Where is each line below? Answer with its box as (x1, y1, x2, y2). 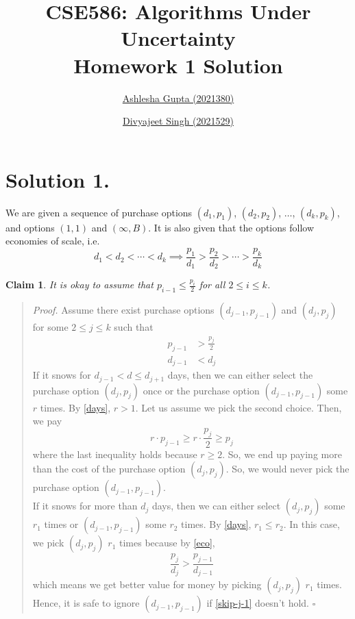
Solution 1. (5, 165, 110, 193)
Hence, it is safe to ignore (32, 596, 140, 610)
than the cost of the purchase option (32, 462, 186, 476)
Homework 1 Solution (73, 51, 283, 79)
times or (44, 517, 79, 531)
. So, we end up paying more (222, 446, 342, 461)
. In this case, (283, 517, 340, 531)
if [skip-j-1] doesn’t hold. (206, 596, 310, 610)
